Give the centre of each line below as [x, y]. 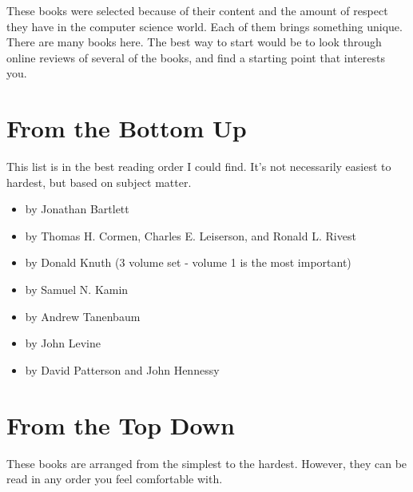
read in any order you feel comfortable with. [115, 479]
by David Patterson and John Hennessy [122, 369]
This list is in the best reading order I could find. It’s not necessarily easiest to [199, 167]
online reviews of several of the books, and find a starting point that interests [196, 57]
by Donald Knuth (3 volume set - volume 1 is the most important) [188, 262]
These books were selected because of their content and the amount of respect [197, 10]
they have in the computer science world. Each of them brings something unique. [205, 26]
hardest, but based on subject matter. [99, 182]
